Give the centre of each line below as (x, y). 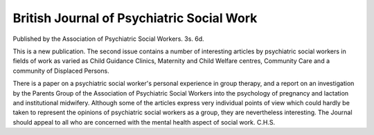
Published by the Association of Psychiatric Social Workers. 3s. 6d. (108, 39)
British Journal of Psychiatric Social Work (135, 18)
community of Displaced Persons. (61, 71)
